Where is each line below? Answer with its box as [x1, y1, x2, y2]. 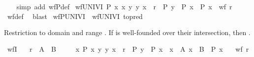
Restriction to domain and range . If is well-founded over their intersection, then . [4, 27, 251, 38]
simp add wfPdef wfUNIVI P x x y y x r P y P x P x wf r [16, 1, 232, 11]
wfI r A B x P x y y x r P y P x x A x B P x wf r [7, 43, 249, 54]
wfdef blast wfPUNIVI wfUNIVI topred [7, 11, 143, 21]
